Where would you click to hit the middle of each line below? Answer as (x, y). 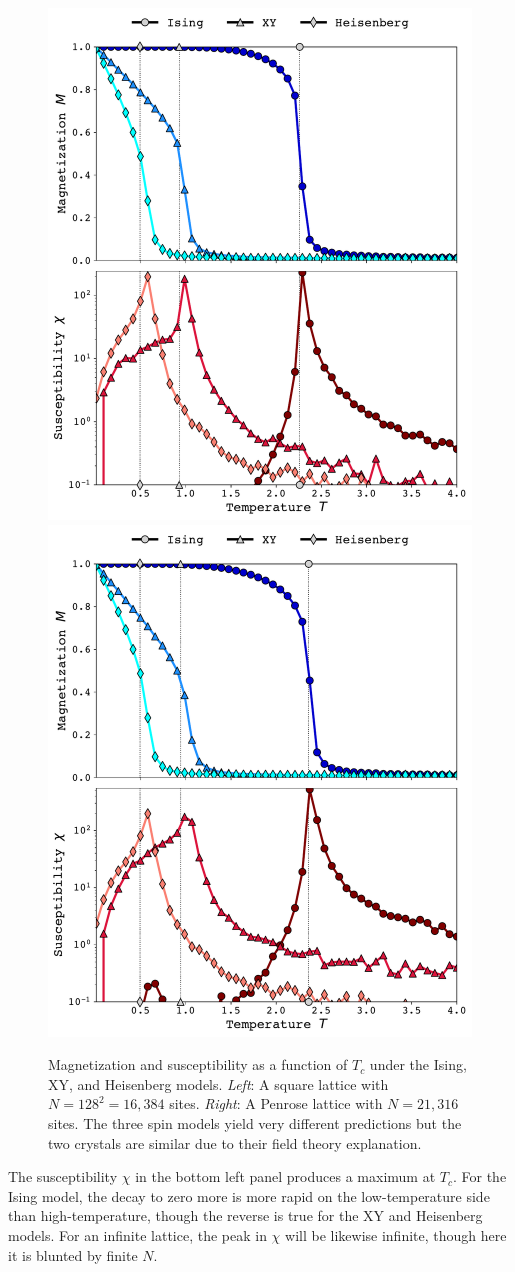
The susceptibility (63, 1176)
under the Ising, (418, 1064)
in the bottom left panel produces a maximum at (285, 1176)
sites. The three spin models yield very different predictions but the (255, 1122)
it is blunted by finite (73, 1254)
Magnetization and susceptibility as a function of (198, 1064)
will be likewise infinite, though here (396, 1234)
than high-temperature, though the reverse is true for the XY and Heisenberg (245, 1215)
